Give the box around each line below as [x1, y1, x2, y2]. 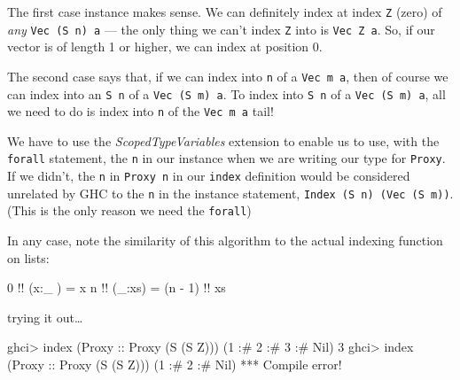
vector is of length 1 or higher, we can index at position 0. [7, 37, 323, 56]
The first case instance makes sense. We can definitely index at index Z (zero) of [7, 3, 442, 20]
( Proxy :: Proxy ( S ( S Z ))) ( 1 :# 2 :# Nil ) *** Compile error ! [7, 355, 342, 374]
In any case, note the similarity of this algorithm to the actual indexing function [7, 231, 443, 250]
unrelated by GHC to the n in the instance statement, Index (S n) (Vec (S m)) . [7, 183, 454, 202]
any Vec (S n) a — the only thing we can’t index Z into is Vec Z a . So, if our [7, 19, 435, 38]
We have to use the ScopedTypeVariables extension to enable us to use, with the [7, 131, 440, 150]
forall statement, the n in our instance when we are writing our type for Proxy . [7, 149, 446, 167]
